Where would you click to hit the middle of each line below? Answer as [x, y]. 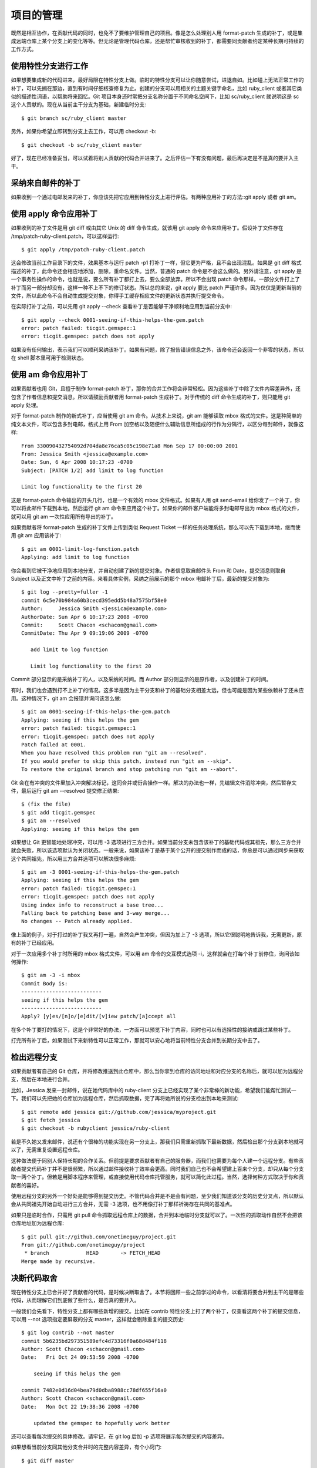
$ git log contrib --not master [68, 1333]
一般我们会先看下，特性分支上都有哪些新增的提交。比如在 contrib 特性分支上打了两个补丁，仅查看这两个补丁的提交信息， [157, 1311]
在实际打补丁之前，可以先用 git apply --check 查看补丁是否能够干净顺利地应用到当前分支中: [121, 307]
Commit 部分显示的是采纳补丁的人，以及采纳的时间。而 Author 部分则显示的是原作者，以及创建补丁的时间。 [141, 679]
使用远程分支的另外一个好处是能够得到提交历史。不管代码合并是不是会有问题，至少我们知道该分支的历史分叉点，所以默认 [157, 1196]
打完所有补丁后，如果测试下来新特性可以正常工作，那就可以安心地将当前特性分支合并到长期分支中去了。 [137, 1041]
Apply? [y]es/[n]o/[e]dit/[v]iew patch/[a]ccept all [99, 1016]
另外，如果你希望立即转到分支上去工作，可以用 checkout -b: [84, 132]
